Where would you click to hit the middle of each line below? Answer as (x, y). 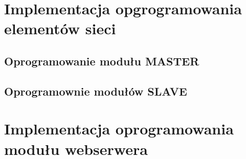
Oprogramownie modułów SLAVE (96, 91)
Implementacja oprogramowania (119, 129)
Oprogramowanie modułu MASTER (102, 61)
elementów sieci (60, 28)
